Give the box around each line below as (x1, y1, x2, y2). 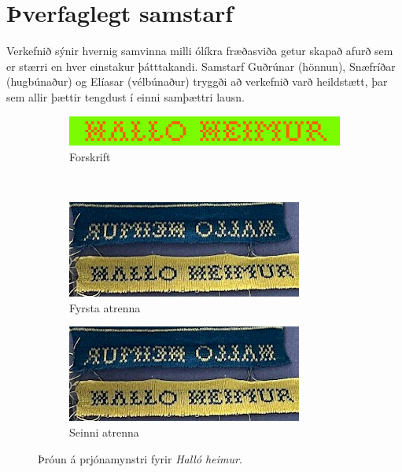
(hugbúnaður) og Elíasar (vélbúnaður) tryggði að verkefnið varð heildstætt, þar (6, 73, 388, 90)
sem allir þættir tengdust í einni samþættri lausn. (6, 88, 245, 105)
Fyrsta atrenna (69, 299, 141, 315)
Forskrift (69, 149, 111, 165)
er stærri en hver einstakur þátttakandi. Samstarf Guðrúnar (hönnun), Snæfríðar (6, 57, 396, 74)
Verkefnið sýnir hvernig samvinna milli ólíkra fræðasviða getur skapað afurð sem (6, 42, 393, 59)
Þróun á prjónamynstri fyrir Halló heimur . (38, 450, 242, 466)
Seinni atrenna (69, 424, 139, 441)
